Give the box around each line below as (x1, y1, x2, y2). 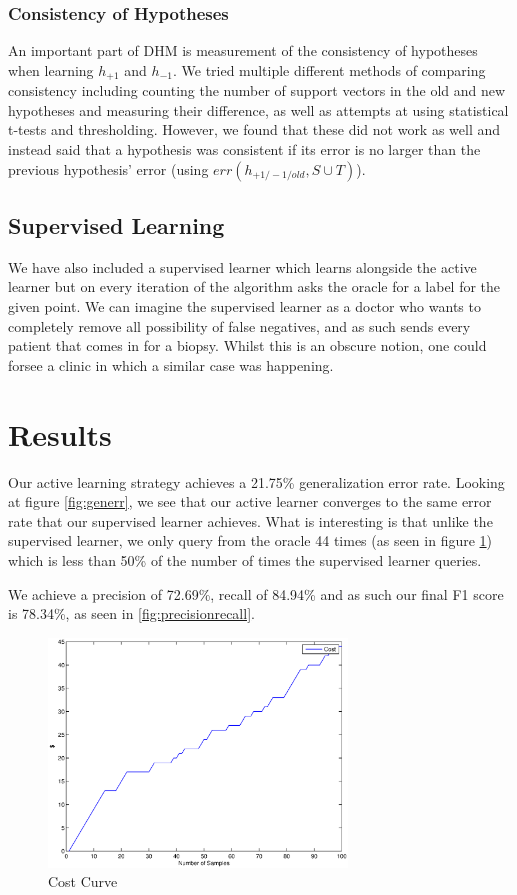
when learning (8, 59, 94, 80)
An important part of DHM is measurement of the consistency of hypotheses (8, 40, 478, 61)
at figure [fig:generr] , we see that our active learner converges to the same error (8, 491, 492, 512)
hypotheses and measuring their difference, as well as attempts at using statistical (8, 99, 509, 120)
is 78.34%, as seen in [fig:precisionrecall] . (8, 603, 255, 624)
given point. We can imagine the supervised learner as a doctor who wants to (8, 296, 481, 317)
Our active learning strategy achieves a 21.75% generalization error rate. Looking (8, 471, 505, 492)
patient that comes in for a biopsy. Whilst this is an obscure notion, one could (8, 335, 487, 356)
